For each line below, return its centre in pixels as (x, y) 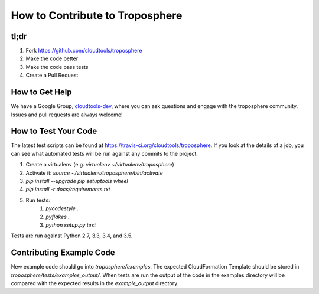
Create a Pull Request (52, 75)
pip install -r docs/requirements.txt (68, 190)
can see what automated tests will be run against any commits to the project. (104, 153)
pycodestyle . (62, 208)
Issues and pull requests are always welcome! (67, 115)
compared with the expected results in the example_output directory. (95, 283)
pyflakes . (58, 217)
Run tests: (38, 200)
